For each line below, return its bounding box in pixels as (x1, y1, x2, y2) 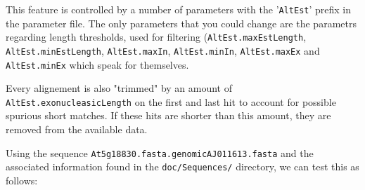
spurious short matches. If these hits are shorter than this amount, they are (6, 108, 331, 123)
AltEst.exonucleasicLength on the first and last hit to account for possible (6, 94, 336, 109)
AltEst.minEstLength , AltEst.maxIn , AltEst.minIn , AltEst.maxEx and (6, 43, 320, 57)
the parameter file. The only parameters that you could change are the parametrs (6, 15, 357, 30)
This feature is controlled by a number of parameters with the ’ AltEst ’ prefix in (6, 2, 352, 16)
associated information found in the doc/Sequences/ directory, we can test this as (6, 159, 359, 174)
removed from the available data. (6, 122, 148, 137)
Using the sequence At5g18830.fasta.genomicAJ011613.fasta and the (6, 145, 314, 160)
